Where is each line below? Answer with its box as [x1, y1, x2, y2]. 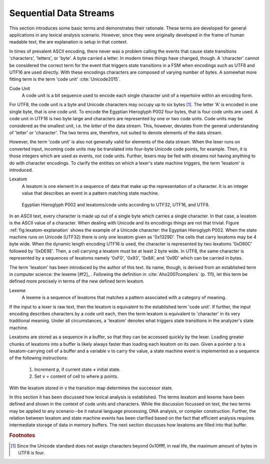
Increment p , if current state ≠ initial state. [34, 366, 121, 372]
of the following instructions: [9, 355, 68, 361]
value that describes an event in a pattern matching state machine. [21, 190, 159, 196]
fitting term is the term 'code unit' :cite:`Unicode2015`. [9, 76, 121, 82]
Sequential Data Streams [9, 8, 115, 19]
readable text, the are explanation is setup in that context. [9, 39, 128, 45]
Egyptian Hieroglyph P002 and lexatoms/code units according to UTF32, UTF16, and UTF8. [21, 201, 210, 207]
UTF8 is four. [18, 449, 45, 455]
